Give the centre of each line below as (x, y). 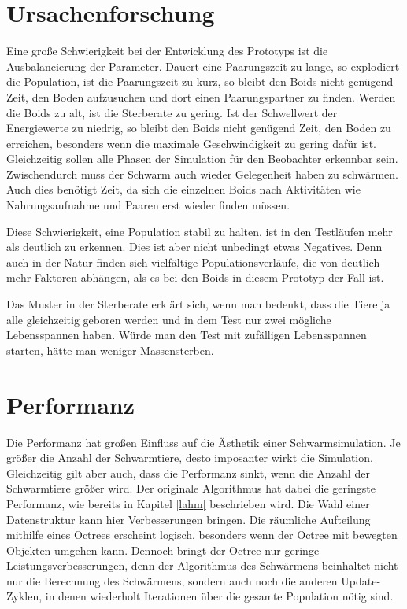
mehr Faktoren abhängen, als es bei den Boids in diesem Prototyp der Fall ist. (195, 277)
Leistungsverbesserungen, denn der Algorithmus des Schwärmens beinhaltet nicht (202, 565)
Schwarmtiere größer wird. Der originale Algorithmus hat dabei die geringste (191, 488)
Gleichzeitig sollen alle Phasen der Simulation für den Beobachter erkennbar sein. (202, 159)
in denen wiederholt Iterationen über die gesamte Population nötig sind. (219, 596)
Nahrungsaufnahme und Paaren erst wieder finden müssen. (148, 205)
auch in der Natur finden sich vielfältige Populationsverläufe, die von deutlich (193, 262)
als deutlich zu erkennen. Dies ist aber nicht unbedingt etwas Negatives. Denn (194, 247)
